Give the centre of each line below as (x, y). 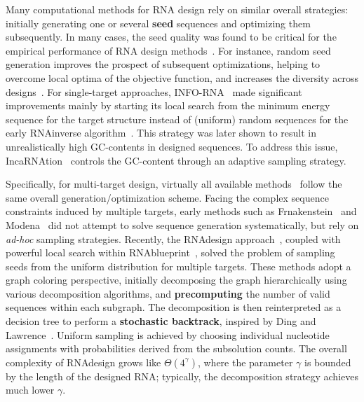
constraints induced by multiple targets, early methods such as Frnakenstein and (181, 211)
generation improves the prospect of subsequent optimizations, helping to (163, 64)
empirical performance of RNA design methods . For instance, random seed (168, 50)
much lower (30, 390)
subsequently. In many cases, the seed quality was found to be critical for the (171, 37)
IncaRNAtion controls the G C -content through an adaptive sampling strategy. (176, 160)
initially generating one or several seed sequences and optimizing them (158, 23)
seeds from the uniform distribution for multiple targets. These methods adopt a (178, 266)
